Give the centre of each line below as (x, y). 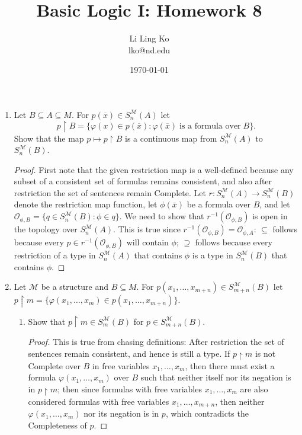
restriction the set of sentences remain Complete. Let (110, 192)
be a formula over (219, 204)
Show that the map (49, 138)
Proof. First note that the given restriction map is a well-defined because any (154, 169)
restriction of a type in (55, 255)
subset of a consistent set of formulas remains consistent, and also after (143, 181)
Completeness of (57, 425)
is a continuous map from (171, 138)
